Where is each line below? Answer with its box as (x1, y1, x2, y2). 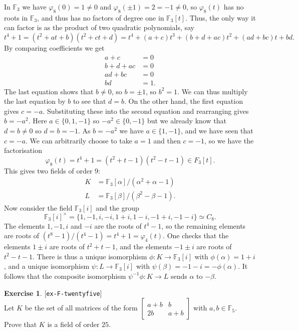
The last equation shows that (4, 86, 94, 96)
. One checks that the (163, 230, 229, 241)
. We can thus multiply (177, 86, 248, 96)
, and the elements (115, 241, 172, 252)
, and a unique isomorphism (4, 261, 90, 271)
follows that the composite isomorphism (4, 270, 126, 281)
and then (153, 135, 181, 145)
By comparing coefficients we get (4, 42, 105, 53)
